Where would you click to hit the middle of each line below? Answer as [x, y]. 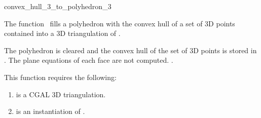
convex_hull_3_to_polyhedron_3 [58, 6]
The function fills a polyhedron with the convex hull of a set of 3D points [120, 23]
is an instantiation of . [50, 111]
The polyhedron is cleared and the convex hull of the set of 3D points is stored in [130, 50]
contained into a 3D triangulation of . [62, 33]
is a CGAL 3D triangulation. [61, 94]
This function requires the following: [60, 77]
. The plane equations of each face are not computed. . [89, 60]
